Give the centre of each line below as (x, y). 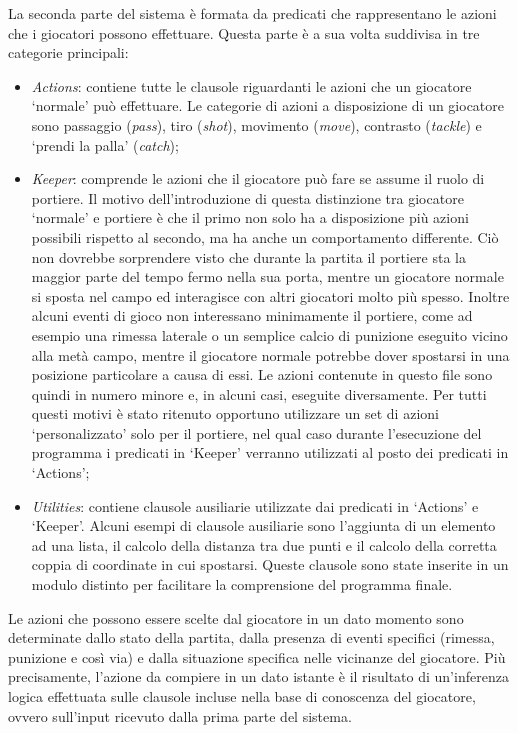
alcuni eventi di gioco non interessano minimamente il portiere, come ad (252, 315)
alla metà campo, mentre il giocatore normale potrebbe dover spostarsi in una (270, 354)
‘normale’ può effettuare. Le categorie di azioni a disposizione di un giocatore (268, 105)
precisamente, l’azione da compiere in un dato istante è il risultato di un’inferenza (258, 676)
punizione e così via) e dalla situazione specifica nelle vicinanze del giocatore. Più (257, 656)
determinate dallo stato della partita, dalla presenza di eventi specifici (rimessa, (251, 637)
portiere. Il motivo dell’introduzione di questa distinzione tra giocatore (247, 197)
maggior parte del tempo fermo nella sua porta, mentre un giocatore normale (267, 276)
